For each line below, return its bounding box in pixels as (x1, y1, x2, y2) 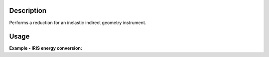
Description (9, 6, 47, 15)
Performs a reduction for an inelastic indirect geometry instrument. (9, 20, 146, 26)
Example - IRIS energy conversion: (9, 45, 82, 51)
